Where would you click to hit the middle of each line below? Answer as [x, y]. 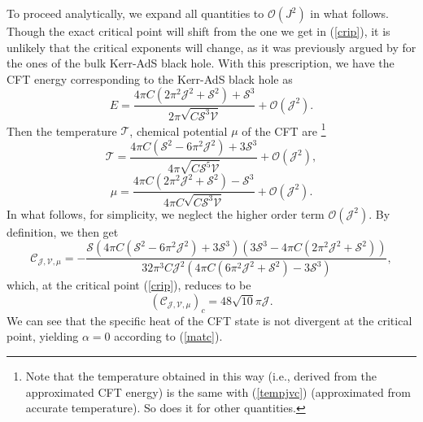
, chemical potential [179, 131]
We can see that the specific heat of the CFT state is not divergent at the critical [209, 320]
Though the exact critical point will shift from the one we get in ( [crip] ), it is [198, 31]
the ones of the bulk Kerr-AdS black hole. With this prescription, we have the [201, 63]
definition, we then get [63, 231]
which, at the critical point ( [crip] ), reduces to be [129, 285]
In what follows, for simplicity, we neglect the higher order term [166, 213]
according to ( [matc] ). [168, 336]
